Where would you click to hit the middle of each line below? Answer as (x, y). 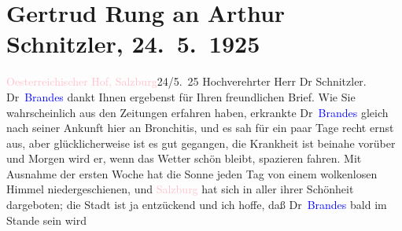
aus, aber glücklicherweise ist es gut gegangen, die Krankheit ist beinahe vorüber (201, 143)
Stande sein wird (47, 220)
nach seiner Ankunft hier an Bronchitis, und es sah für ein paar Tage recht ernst (200, 128)
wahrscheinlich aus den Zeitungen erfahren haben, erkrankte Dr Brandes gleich (197, 112)
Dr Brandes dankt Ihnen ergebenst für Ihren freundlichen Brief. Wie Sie (181, 96)
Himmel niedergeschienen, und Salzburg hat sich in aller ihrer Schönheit (180, 189)
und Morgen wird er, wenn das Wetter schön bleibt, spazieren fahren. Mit (184, 158)
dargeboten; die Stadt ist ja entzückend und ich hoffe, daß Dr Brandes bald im (197, 205)
